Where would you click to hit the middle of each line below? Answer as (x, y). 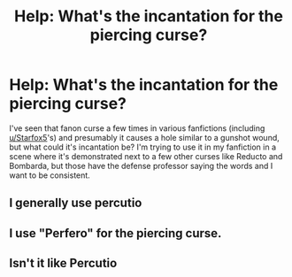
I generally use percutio (76, 203)
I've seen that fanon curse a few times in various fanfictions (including (137, 128)
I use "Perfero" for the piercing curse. (115, 233)
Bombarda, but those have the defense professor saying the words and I (141, 165)
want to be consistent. (50, 175)
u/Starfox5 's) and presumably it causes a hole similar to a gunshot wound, (145, 137)
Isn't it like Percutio (63, 263)
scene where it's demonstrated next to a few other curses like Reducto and (146, 156)
